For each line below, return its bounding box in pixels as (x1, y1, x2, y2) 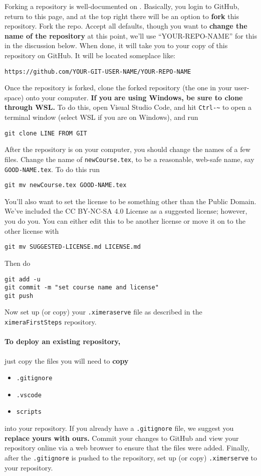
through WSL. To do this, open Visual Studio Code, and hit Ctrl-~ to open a (5, 102, 251, 112)
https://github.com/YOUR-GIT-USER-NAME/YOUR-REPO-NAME (5, 68, 191, 75)
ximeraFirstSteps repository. (5, 316, 97, 327)
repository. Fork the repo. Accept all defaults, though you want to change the (5, 21, 247, 31)
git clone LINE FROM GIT (5, 129, 87, 137)
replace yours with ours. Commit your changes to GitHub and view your (5, 432, 239, 443)
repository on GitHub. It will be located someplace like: (5, 50, 175, 60)
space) (5, 92, 24, 102)
